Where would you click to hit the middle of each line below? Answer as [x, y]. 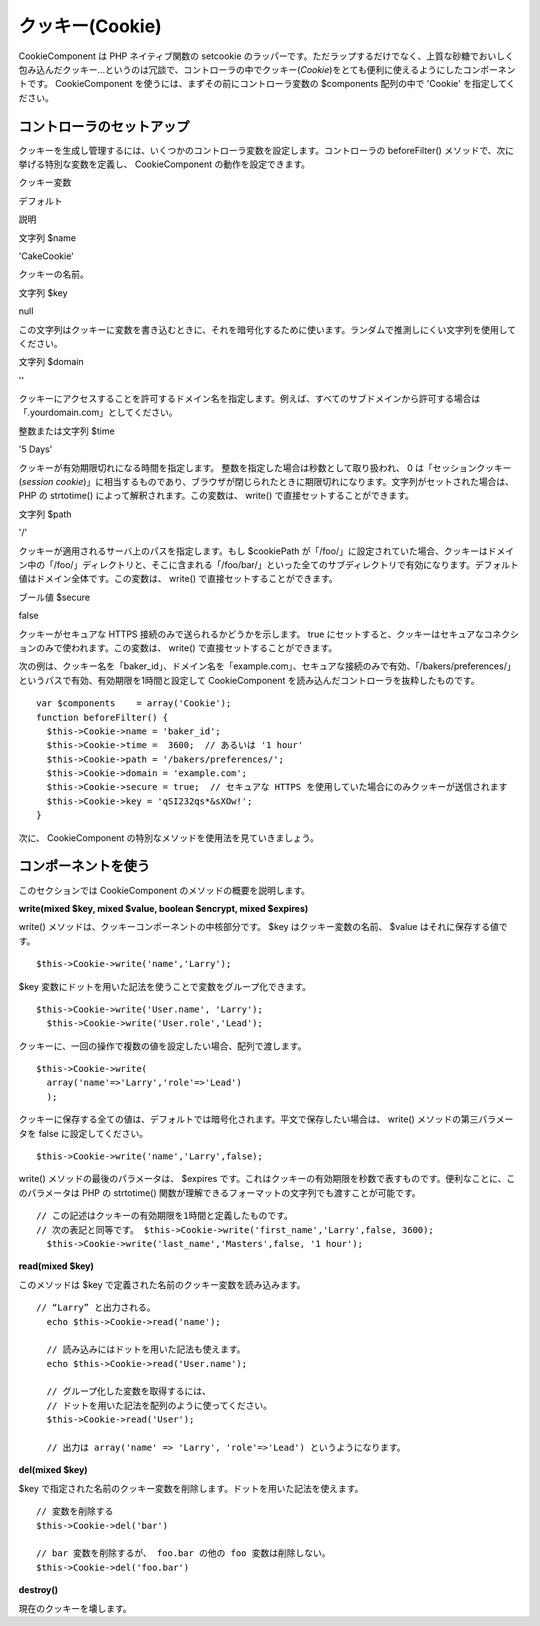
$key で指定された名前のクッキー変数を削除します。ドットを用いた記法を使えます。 [191, 1488]
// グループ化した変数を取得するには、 [129, 1391]
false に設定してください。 [93, 1133]
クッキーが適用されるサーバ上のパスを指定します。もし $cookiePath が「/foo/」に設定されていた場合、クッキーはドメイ [266, 551]
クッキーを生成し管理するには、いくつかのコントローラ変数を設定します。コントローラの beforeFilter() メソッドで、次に [266, 150]
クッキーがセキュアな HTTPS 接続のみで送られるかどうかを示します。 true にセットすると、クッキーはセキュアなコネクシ [268, 634]
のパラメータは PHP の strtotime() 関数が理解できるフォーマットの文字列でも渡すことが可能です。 [219, 1192]
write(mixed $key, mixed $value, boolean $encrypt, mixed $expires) [163, 908]
